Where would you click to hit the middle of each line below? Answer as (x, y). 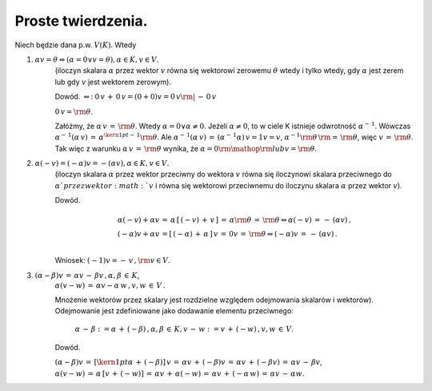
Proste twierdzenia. (81, 21)
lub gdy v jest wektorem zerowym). (113, 82)
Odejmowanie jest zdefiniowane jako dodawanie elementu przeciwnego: (174, 310)
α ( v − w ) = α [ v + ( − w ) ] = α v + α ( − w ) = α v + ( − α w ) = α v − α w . (180, 373)
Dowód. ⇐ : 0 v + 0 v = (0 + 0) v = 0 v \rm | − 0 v (136, 97)
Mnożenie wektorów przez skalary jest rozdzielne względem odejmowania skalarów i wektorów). (214, 300)
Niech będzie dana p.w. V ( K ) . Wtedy (76, 45)
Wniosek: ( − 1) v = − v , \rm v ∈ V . (113, 260)
